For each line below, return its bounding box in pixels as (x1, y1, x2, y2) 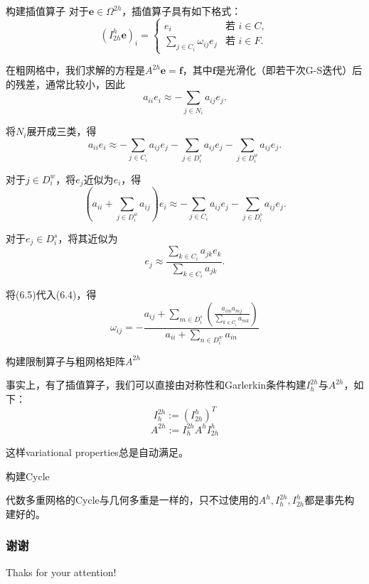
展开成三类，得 (26, 124, 97, 139)
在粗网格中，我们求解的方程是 (6, 63, 145, 77)
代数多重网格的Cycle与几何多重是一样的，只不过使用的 (6, 492, 259, 507)
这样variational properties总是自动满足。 (6, 445, 188, 460)
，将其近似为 (58, 231, 118, 245)
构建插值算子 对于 (6, 4, 89, 18)
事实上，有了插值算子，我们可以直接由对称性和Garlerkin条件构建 (6, 377, 306, 392)
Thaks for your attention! (6, 564, 117, 579)
